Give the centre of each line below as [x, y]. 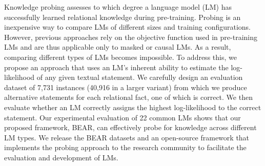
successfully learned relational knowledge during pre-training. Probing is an [123, 17]
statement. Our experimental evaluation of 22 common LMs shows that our [123, 117]
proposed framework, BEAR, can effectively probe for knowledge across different [130, 127]
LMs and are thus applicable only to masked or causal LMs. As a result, [118, 47]
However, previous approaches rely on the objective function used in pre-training [131, 37]
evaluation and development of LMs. [61, 157]
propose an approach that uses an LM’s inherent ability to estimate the [116, 67]
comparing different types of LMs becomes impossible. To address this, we [120, 57]
